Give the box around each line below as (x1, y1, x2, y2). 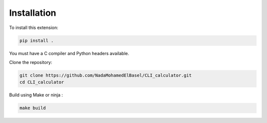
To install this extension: (9, 25, 59, 31)
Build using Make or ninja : (9, 92, 63, 98)
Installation (9, 7, 56, 18)
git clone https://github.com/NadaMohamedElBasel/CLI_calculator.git (19, 72, 192, 78)
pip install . (19, 37, 54, 43)
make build (19, 105, 46, 111)
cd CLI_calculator (19, 79, 64, 85)
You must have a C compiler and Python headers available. (9, 50, 130, 56)
